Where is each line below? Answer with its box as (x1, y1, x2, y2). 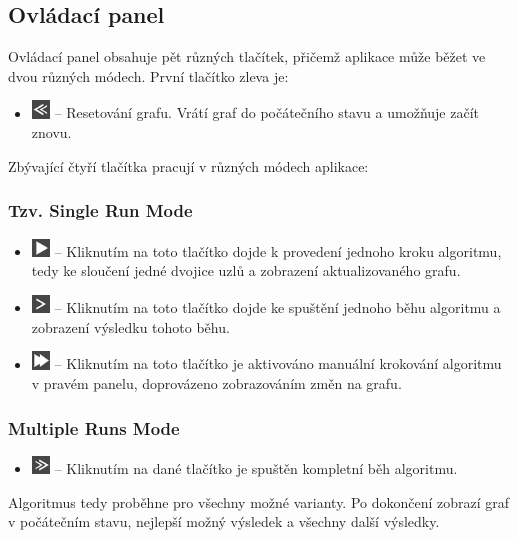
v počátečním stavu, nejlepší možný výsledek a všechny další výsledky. (8, 511, 440, 532)
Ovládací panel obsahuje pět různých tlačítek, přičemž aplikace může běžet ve (8, 46, 486, 67)
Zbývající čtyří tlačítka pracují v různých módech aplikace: (8, 155, 369, 176)
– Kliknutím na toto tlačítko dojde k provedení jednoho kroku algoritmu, (54, 240, 502, 261)
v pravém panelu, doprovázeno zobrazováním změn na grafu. (31, 373, 402, 394)
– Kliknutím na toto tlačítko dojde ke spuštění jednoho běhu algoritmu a (54, 297, 501, 318)
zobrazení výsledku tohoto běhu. (31, 316, 230, 337)
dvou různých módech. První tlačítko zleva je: (8, 65, 289, 86)
